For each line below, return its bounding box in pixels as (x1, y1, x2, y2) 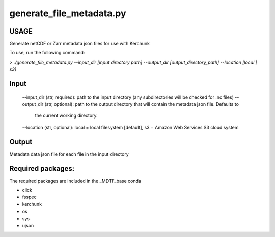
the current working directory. (35, 112, 98, 119)
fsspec (22, 194, 37, 200)
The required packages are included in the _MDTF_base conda (9, 177, 141, 184)
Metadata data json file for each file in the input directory (9, 151, 129, 157)
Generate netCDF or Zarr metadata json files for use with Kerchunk (9, 41, 150, 47)
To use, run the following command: (9, 50, 85, 56)
